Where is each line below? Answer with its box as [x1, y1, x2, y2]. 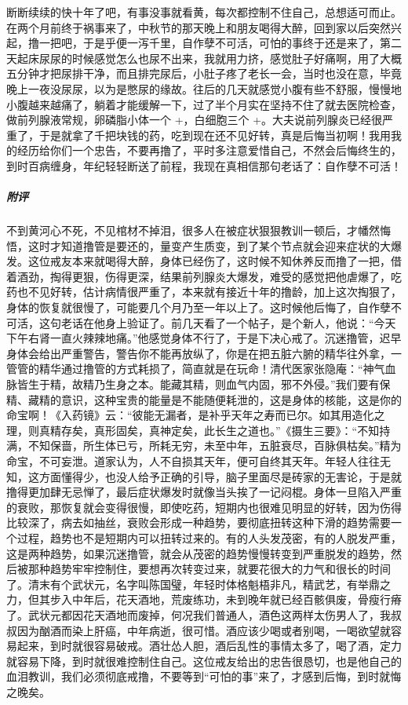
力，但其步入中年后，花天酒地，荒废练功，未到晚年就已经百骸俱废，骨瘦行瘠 [6, 591, 402, 608]
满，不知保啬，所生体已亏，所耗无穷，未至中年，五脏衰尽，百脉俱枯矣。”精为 [6, 437, 402, 454]
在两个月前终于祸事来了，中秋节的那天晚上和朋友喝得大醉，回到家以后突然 [6, 19, 391, 35]
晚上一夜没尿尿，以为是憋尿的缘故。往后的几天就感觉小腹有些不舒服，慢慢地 [6, 80, 402, 97]
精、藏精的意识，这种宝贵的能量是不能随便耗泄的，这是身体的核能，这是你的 [6, 391, 402, 407]
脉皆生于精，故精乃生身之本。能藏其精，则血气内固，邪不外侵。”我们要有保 [6, 376, 391, 393]
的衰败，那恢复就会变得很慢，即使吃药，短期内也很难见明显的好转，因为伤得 [6, 499, 402, 515]
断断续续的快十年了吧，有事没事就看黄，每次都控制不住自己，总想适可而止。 [6, 4, 402, 20]
